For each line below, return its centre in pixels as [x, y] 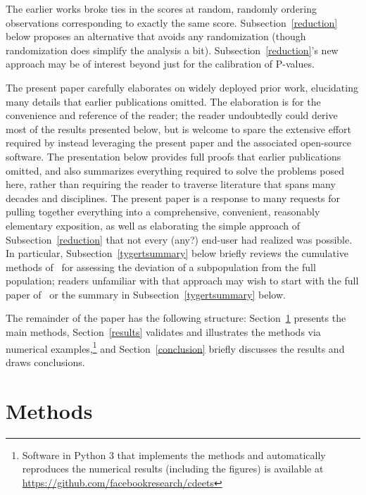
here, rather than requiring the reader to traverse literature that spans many [171, 184]
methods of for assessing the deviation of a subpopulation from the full [161, 267]
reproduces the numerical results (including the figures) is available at [173, 469]
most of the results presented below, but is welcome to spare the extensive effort [178, 129]
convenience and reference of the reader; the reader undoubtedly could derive [172, 115]
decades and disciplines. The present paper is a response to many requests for [173, 198]
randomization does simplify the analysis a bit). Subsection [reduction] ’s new [172, 50]
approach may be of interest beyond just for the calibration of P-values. [160, 64]
